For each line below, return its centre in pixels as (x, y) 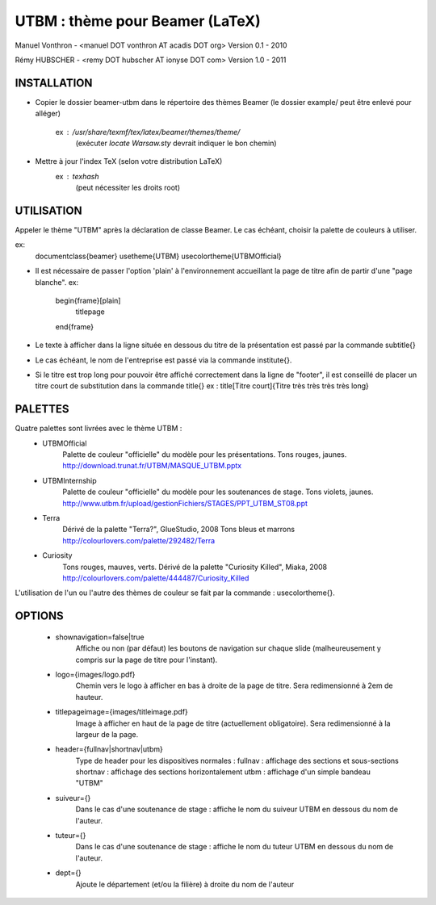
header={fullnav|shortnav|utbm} (109, 749)
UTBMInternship (69, 480)
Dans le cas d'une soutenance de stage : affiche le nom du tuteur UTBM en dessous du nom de (235, 847)
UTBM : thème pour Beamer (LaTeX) (138, 21)
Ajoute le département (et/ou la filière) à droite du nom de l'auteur (185, 884)
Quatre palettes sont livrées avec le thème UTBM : (99, 429)
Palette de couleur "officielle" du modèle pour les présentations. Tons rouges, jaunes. (205, 455)
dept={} (69, 873)
